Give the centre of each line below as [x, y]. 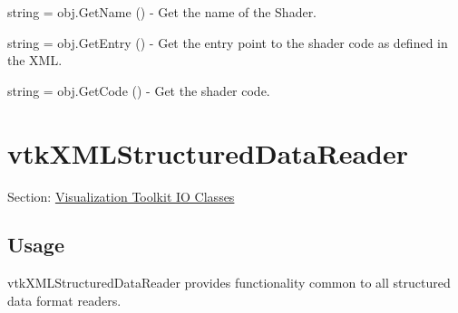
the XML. [35, 60]
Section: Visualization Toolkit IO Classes [121, 196]
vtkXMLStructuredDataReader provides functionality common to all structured [229, 283]
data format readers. [64, 300]
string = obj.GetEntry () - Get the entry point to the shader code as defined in [228, 42]
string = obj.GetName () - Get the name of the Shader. [162, 12]
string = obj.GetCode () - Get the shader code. [139, 90]
